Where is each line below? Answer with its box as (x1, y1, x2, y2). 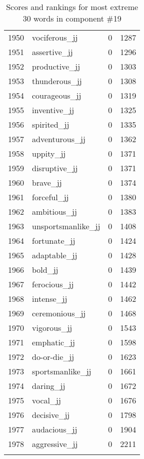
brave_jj (32, 177, 62, 188)
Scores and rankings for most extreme (6, 1, 138, 13)
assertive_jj (32, 46, 73, 58)
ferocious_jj (32, 278, 74, 290)
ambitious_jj (32, 206, 77, 217)
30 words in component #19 (22, 13, 121, 24)
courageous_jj (32, 90, 81, 101)
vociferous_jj (32, 32, 78, 43)
